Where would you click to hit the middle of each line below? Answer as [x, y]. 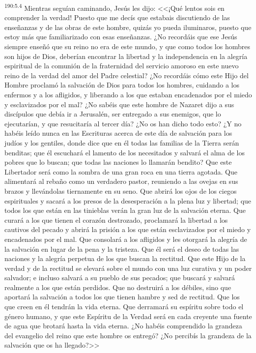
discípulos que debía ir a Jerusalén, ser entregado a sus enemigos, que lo [113, 114]
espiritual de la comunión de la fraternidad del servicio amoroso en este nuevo [122, 66]
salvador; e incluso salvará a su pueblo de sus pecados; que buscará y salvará [120, 278]
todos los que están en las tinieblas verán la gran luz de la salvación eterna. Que [125, 210]
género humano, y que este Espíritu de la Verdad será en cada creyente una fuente [128, 316]
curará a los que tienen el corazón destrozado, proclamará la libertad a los [116, 220]
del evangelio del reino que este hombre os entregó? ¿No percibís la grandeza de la [128, 335]
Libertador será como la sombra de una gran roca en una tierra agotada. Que [121, 171]
